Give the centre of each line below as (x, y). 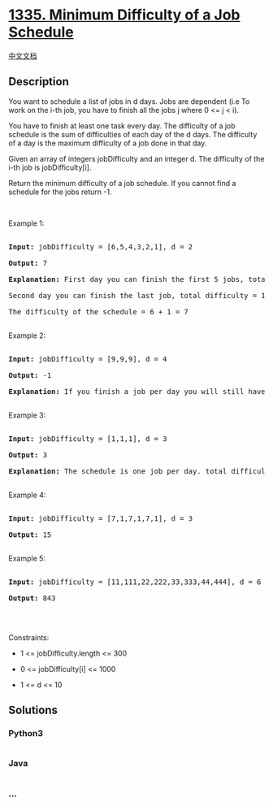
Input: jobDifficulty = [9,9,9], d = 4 (88, 359)
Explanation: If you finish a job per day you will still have (137, 391)
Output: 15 (30, 535)
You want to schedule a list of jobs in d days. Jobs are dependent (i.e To (129, 101)
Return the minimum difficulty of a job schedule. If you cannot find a (122, 183)
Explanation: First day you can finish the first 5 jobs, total (139, 279)
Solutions (33, 710)
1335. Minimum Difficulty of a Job (125, 15)
